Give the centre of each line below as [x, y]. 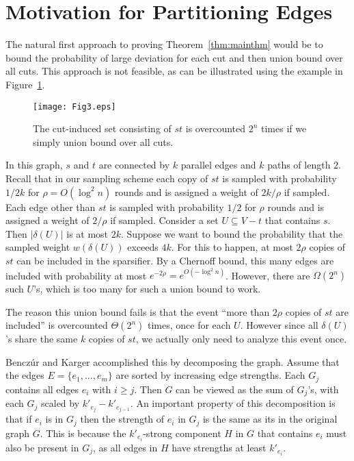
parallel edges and [218, 165]
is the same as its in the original [270, 419]
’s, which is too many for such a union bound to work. [147, 288]
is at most [87, 233]
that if [19, 419]
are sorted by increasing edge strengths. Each [210, 375]
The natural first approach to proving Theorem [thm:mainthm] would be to [164, 44]
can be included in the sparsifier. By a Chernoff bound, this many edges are [175, 260]
